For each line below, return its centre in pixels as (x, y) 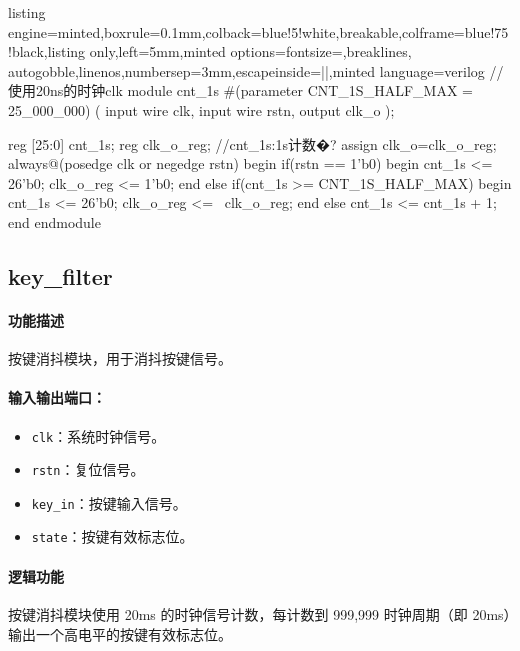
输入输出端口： (57, 397)
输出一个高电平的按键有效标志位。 (120, 633)
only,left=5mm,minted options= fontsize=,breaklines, (250, 51)
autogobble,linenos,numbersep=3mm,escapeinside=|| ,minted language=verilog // (256, 70)
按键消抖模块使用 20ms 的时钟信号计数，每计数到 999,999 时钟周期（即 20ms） (259, 613)
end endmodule (54, 221)
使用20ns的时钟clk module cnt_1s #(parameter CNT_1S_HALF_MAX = (240, 90)
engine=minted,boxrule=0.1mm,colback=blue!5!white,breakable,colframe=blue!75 (258, 31)
